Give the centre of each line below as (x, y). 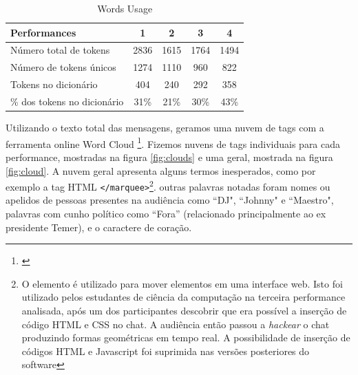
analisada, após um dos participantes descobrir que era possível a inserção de (184, 310)
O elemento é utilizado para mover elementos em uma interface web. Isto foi (182, 283)
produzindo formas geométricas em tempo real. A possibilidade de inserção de (186, 337)
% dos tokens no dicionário (67, 101)
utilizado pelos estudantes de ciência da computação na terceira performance (183, 297)
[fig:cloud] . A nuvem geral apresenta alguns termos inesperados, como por (161, 170)
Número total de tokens (60, 50)
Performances (43, 32)
